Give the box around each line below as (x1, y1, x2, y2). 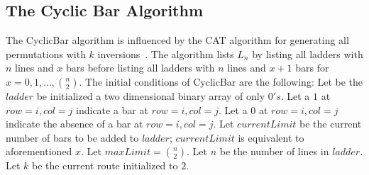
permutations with (6, 46, 86, 61)
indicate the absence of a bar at (6, 116, 143, 131)
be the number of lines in (219, 144, 329, 159)
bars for (295, 60, 329, 75)
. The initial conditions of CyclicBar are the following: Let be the (79, 74, 363, 89)
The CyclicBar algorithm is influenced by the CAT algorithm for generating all (6, 33, 349, 47)
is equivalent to (238, 130, 304, 145)
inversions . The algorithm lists (97, 46, 234, 61)
